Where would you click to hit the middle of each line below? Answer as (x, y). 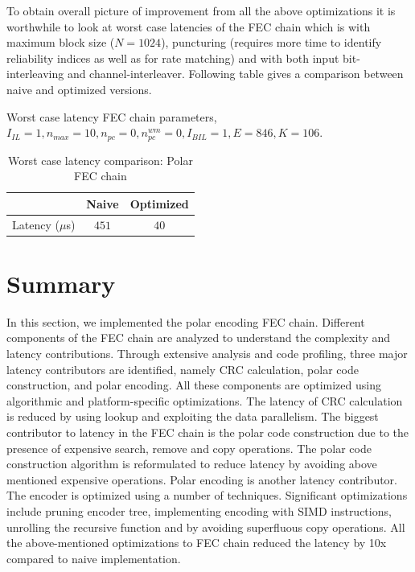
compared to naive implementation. (94, 558)
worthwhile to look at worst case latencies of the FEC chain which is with (189, 26)
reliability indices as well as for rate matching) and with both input (173, 58)
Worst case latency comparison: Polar (100, 160)
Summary (61, 283)
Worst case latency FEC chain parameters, (112, 116)
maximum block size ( (61, 42)
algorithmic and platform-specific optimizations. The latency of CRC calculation (205, 400)
